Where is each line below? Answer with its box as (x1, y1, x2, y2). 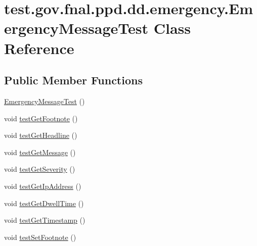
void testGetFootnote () (4, 113, 78, 123)
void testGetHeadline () (4, 130, 77, 140)
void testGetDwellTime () (4, 198, 84, 208)
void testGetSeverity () (4, 164, 75, 174)
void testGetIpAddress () (4, 180, 81, 191)
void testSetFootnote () (4, 231, 76, 242)
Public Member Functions (4, 72, 143, 88)
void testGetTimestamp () (4, 215, 85, 225)
